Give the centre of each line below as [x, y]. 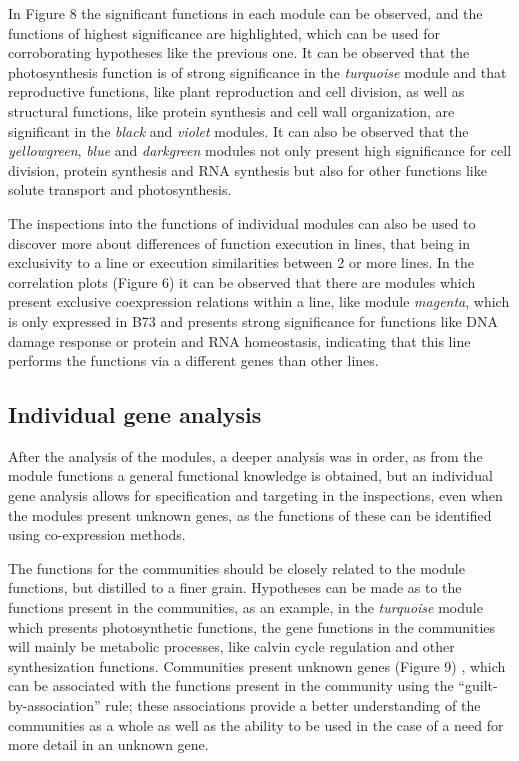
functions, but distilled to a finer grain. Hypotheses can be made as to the [235, 587]
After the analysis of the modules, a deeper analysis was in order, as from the [245, 455]
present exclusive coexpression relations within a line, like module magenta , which [259, 301]
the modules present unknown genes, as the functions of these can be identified [250, 514]
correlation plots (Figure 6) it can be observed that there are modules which [242, 281]
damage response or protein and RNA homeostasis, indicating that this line [239, 340]
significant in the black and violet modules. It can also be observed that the [238, 130]
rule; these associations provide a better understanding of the [293, 705]
